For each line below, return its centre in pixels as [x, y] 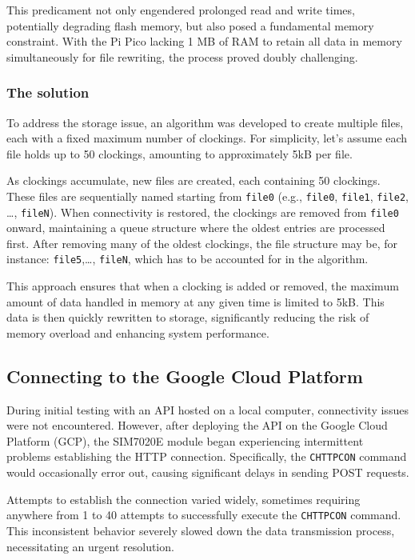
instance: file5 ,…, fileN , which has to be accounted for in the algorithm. [188, 259]
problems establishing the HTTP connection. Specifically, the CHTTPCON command [207, 456]
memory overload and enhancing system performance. [138, 332]
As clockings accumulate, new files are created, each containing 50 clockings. [194, 180]
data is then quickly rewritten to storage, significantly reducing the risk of [188, 317]
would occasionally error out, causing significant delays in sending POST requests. [208, 472]
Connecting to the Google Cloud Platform [185, 376]
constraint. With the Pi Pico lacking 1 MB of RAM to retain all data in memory [204, 41]
